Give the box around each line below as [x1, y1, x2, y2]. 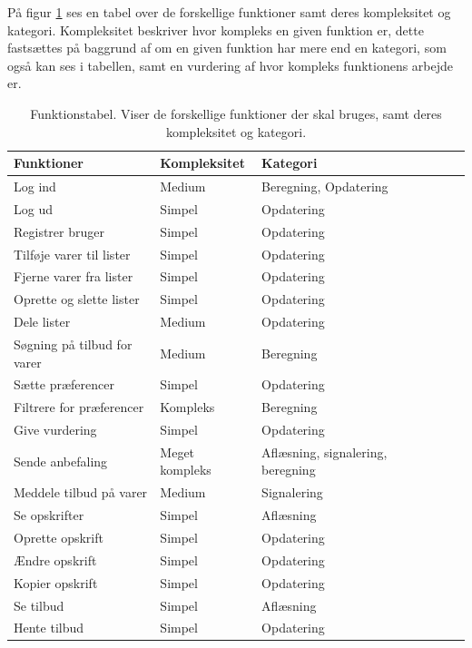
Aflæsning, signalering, [261, 442, 388, 461]
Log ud [14, 199, 53, 218]
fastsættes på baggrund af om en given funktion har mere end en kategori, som [7, 38, 447, 57]
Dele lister [14, 312, 71, 331]
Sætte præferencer [14, 375, 114, 394]
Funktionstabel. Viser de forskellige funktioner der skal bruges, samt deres [30, 103, 442, 123]
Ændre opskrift [14, 550, 97, 569]
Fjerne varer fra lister [14, 267, 133, 286]
